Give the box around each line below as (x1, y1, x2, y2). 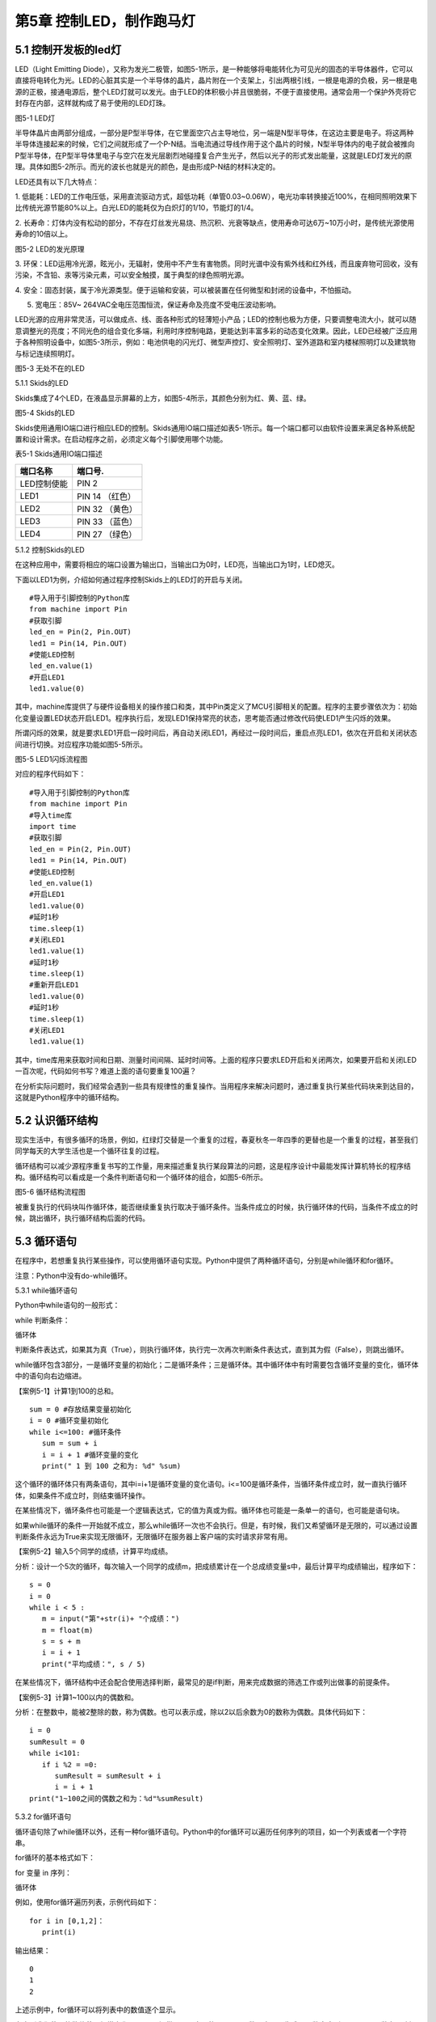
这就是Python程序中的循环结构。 (15, 1092, 124, 1102)
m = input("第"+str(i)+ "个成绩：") (41, 1614, 180, 1623)
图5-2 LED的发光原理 (15, 243, 85, 254)
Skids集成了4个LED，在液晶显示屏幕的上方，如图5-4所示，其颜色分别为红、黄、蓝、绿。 (15, 393, 311, 403)
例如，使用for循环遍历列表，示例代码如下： (15, 1897, 159, 1907)
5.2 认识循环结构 (15, 1113, 99, 1127)
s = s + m (41, 1637, 81, 1646)
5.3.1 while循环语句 (15, 1285, 78, 1295)
